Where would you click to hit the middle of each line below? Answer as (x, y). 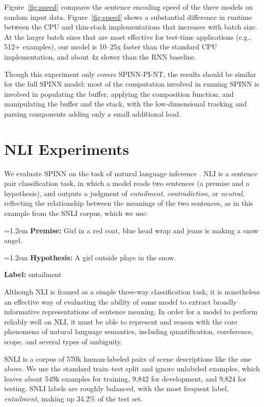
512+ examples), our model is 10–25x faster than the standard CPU (111, 47)
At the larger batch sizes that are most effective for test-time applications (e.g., (128, 36)
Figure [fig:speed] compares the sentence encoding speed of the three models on (128, 7)
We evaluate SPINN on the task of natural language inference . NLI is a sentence (131, 173)
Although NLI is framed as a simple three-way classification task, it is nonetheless (132, 291)
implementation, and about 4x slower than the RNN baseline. (100, 56)
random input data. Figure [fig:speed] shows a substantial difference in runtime (128, 17)
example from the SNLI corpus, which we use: (76, 213)
